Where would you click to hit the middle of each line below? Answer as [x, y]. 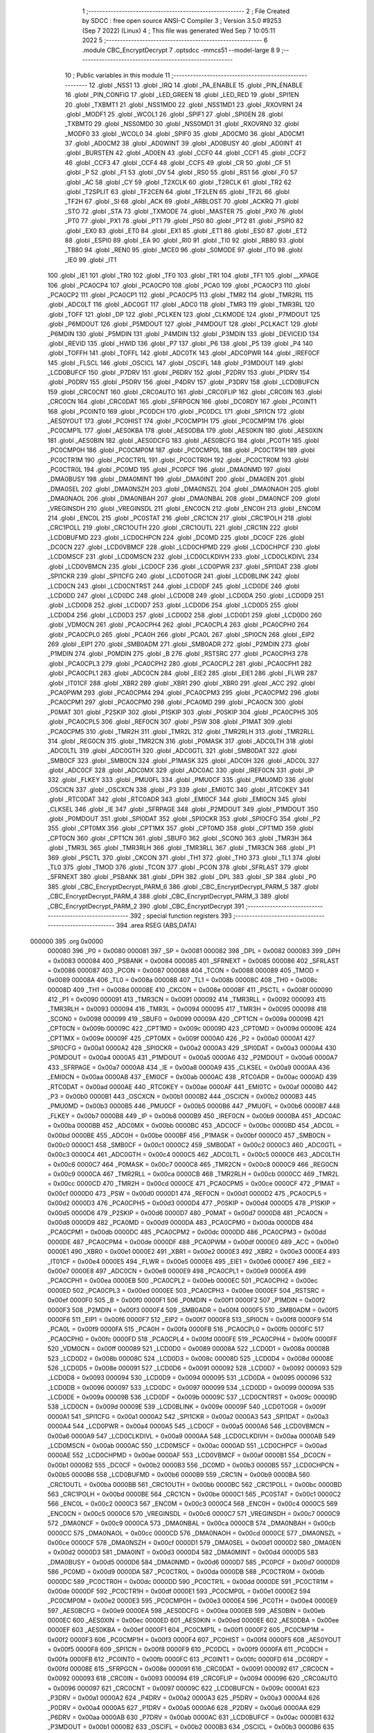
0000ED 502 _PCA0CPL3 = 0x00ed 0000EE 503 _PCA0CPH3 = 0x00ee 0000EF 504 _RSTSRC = [186, 1290]
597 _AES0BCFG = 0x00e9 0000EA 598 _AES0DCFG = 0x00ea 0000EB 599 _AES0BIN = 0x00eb [186, 1610]
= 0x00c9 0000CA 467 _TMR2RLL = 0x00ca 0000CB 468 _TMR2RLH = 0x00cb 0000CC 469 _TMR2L [193, 1174]
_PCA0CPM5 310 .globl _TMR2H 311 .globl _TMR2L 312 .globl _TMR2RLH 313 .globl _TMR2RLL [181, 731]
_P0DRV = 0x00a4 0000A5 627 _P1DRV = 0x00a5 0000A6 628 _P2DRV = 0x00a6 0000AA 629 [184, 1707]
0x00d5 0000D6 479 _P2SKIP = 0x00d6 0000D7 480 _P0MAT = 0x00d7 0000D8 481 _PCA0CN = [188, 1212]
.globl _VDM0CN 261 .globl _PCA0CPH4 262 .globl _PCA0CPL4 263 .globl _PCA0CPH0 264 [178, 625]
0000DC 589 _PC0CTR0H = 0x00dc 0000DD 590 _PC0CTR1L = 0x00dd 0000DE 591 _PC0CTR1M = [190, 1581]
